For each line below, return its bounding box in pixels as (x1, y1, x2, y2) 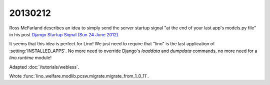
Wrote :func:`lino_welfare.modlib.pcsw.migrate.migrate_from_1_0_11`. (9, 73, 149, 79)
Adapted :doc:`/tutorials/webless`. (9, 64, 79, 70)
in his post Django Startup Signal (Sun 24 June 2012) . (9, 31, 120, 37)
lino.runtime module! (9, 55, 52, 61)
